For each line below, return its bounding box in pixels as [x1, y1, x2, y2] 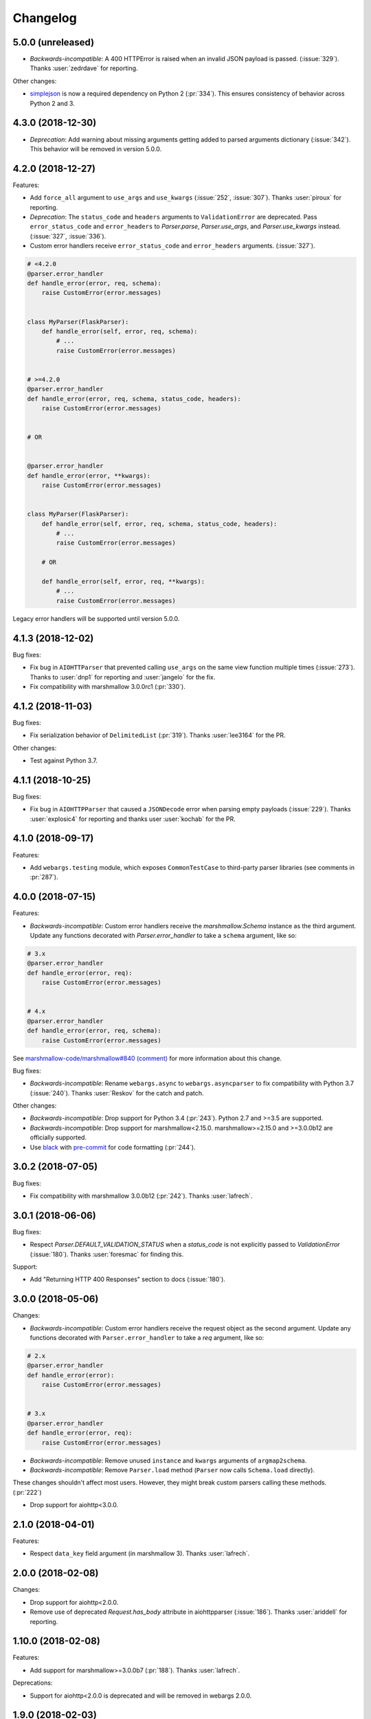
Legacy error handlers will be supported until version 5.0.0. [12, 614, 180, 622]
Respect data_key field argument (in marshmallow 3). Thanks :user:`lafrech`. [30, 1549, 250, 1557]
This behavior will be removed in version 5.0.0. [30, 144, 161, 153]
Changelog [12, 10, 77, 25]
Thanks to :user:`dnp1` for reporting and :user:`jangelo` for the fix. [30, 672, 216, 681]
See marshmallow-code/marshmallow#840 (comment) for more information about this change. [12, 1054, 282, 1062]
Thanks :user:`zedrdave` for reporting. [30, 64, 138, 72]
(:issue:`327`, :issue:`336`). [30, 232, 106, 240]
